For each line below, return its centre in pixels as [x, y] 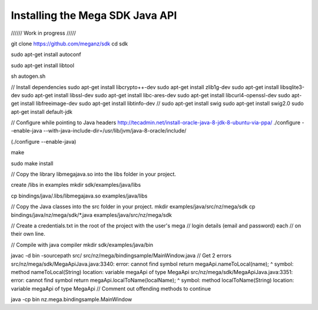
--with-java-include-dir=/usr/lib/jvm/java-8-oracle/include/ [115, 131]
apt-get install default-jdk [42, 111]
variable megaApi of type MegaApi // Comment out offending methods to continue [111, 288]
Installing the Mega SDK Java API [94, 15]
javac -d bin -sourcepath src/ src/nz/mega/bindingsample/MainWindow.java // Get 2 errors [121, 256]
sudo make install [32, 163]
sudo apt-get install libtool [43, 65]
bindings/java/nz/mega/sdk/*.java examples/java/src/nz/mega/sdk [91, 215]
